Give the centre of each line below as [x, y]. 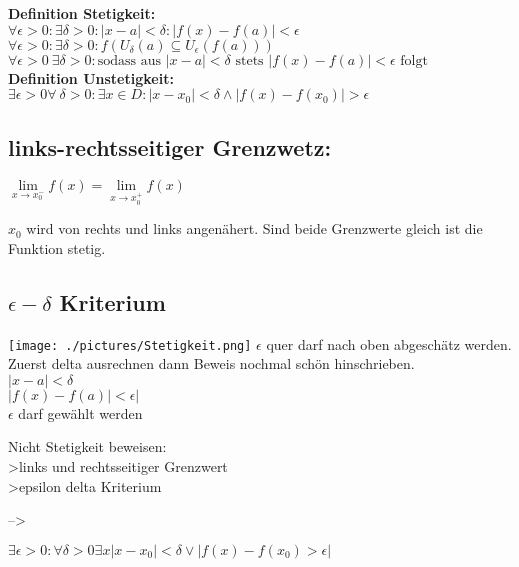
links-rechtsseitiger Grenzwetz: [170, 146]
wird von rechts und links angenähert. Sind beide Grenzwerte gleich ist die [254, 228]
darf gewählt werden [80, 412]
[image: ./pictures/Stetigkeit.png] [130, 345]
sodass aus [129, 60]
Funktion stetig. [57, 247]
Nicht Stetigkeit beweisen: [87, 446]
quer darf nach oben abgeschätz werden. [389, 343]
